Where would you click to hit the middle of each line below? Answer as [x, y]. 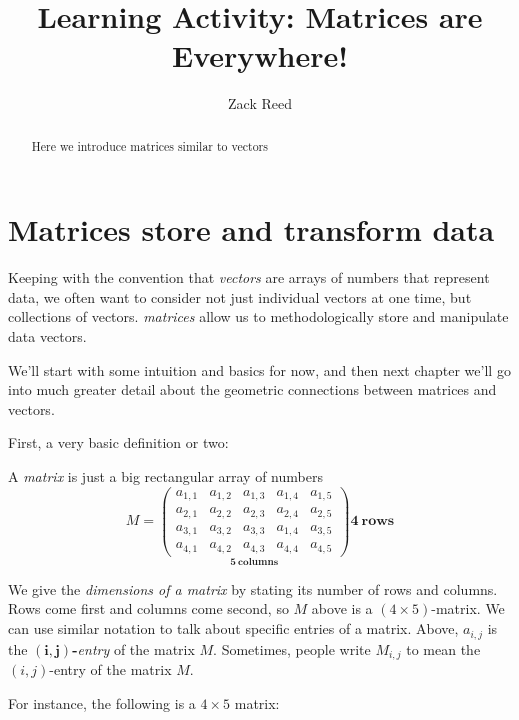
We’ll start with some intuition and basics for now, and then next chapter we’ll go [259, 369]
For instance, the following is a [102, 702]
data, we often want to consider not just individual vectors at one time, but [240, 296]
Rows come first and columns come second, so [148, 608]
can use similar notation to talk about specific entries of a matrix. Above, [233, 628]
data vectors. [47, 336]
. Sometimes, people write [292, 648]
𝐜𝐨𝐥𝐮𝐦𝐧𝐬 [258, 562]
